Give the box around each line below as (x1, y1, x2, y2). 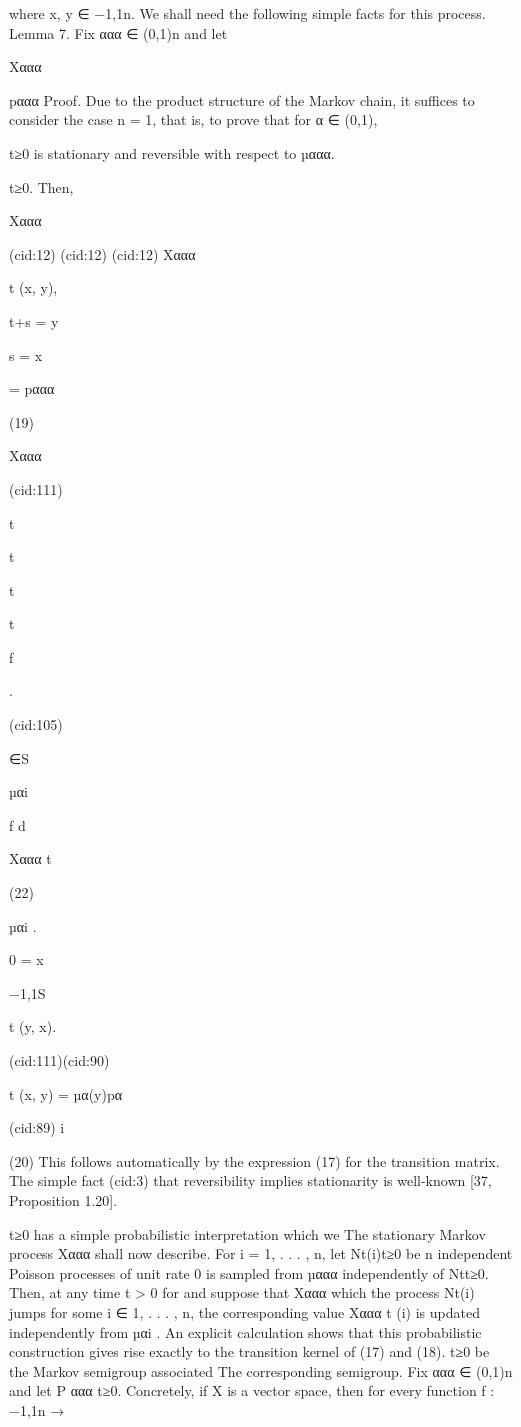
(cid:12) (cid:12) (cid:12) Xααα (9, 243, 196, 264)
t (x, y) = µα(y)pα (9, 1083, 123, 1104)
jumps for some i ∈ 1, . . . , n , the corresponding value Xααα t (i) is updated (9, 1301, 480, 1322)
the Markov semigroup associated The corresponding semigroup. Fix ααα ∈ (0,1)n (9, 1360, 513, 1381)
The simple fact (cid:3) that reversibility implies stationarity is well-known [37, (9, 1170, 492, 1191)
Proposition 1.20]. (9, 1189, 118, 1210)
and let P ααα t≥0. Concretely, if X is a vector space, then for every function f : (9, 1380, 495, 1401)
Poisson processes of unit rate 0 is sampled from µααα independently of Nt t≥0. (9, 1262, 489, 1283)
